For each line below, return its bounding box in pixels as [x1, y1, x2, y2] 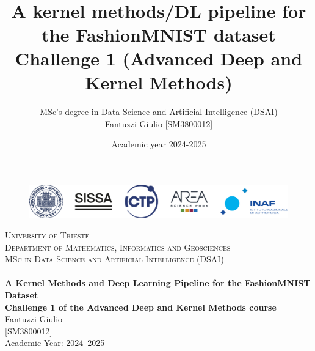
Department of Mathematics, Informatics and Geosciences [5, 240, 231, 253]
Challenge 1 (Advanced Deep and [15, 45, 303, 70]
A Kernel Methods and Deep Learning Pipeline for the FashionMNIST [5, 276, 311, 289]
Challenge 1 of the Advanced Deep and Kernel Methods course [5, 300, 277, 313]
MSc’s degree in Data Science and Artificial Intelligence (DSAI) [40, 105, 278, 118]
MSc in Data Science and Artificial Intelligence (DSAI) [5, 253, 224, 265]
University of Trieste [5, 229, 90, 242]
